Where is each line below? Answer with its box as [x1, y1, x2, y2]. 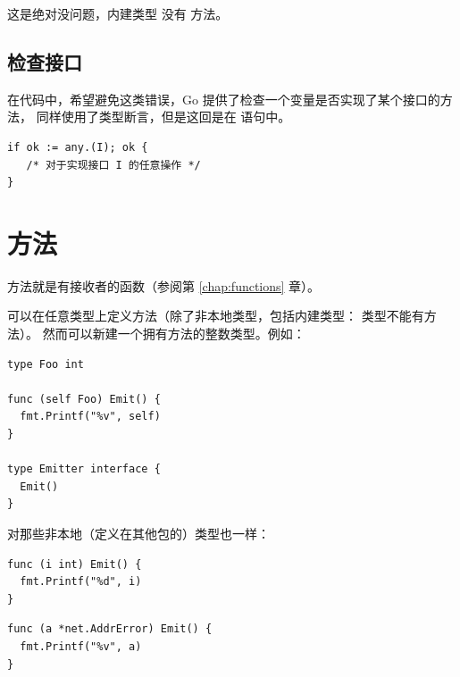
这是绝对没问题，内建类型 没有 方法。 [7, 4, 229, 22]
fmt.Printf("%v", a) [20, 639, 142, 653]
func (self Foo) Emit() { [7, 392, 161, 405]
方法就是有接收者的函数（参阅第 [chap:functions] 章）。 [7, 276, 321, 295]
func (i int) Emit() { [7, 557, 142, 571]
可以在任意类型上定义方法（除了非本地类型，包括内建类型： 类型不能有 [7, 306, 424, 325]
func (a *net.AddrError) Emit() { [7, 623, 213, 636]
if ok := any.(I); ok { [7, 140, 148, 154]
